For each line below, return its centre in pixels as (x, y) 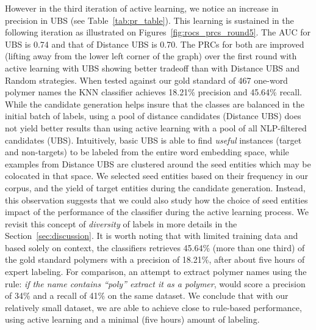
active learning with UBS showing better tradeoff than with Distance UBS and (153, 68)
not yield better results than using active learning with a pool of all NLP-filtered (156, 127)
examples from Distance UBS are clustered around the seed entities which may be (158, 163)
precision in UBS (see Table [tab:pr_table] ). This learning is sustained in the (149, 20)
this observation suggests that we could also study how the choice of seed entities (156, 200)
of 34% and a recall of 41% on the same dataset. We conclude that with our (147, 295)
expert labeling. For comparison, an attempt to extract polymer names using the (156, 272)
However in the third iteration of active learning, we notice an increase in (142, 8)
